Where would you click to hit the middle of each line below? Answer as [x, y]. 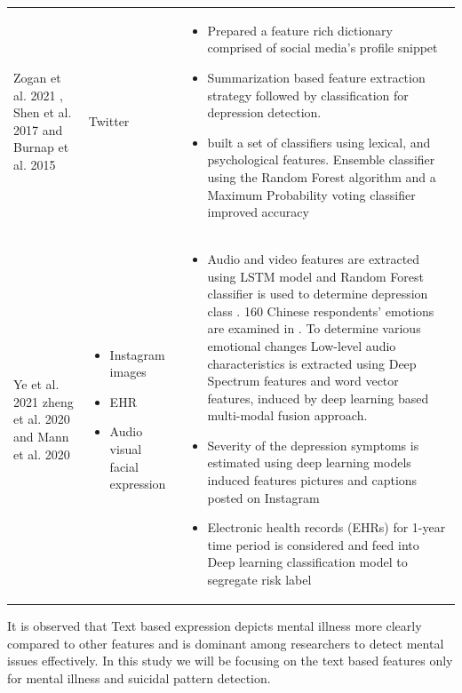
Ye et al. [36, 384]
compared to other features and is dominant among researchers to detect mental [226, 643]
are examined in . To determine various [314, 328]
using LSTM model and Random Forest [315, 276]
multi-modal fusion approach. [287, 415]
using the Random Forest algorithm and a [322, 176]
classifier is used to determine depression [318, 294]
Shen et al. [43, 112]
